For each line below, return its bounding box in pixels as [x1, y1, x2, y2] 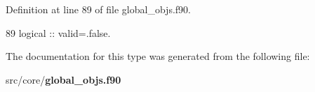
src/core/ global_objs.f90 [6, 72, 121, 86]
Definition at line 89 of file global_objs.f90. [6, 2, 191, 16]
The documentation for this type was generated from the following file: [6, 49, 310, 63]
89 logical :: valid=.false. [6, 25, 111, 40]
